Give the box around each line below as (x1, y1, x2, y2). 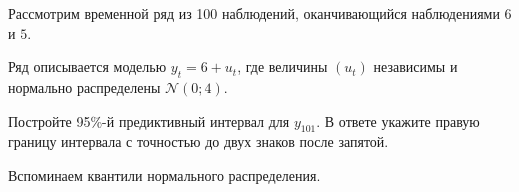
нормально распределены (8, 76, 161, 97)
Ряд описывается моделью (8, 56, 167, 77)
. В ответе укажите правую (316, 110, 480, 131)
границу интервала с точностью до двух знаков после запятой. (8, 131, 389, 152)
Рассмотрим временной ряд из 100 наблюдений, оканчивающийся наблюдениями (8, 3, 500, 23)
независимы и (373, 56, 458, 77)
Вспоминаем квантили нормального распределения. (8, 164, 321, 185)
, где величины (237, 56, 328, 77)
